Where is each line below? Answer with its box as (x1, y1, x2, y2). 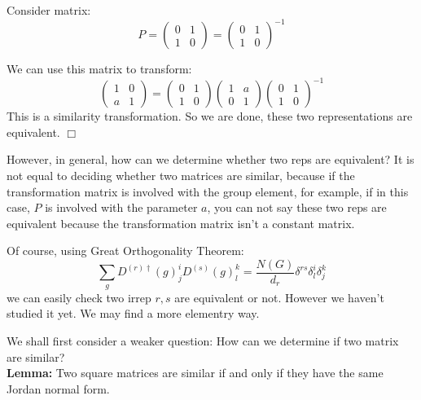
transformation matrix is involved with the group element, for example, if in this (7, 182, 409, 200)
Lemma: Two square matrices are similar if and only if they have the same (7, 364, 384, 381)
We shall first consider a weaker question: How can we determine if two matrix (7, 332, 399, 349)
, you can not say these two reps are (207, 199, 387, 216)
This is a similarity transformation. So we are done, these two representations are (7, 108, 413, 125)
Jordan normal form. (7, 380, 110, 397)
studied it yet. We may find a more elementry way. (7, 305, 260, 322)
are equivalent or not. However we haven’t (174, 288, 384, 305)
